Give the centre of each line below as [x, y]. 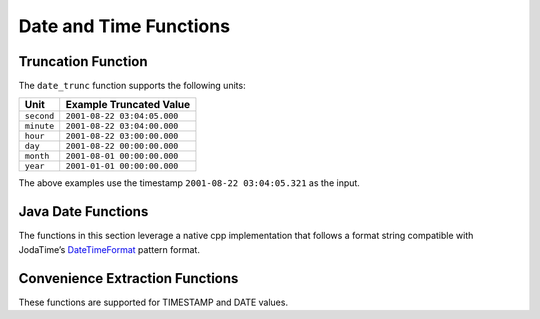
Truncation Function [83, 61]
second [39, 116]
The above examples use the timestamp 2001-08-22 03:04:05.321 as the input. [189, 183]
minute [39, 126]
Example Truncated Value [128, 105]
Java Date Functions [83, 211]
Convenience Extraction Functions [128, 278]
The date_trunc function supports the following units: [132, 86]
